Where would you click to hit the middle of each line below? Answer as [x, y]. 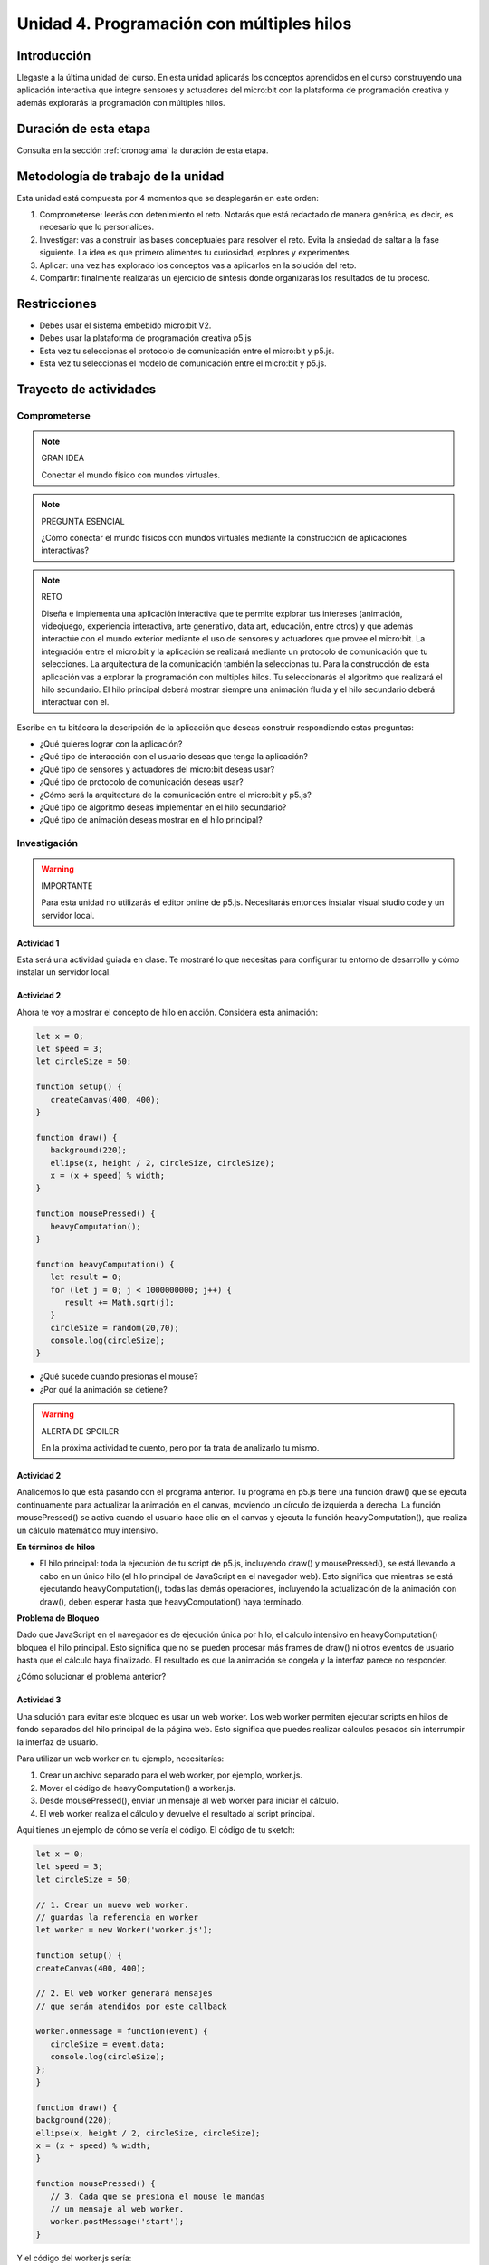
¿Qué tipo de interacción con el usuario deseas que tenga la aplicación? [173, 757]
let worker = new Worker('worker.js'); [124, 1930]
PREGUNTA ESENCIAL [83, 521]
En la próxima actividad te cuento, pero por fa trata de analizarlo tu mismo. [180, 1448]
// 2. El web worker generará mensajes [124, 1994]
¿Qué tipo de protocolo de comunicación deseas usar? [141, 782]
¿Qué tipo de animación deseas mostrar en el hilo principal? [151, 820]
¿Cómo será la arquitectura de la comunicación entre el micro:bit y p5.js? [175, 795]
